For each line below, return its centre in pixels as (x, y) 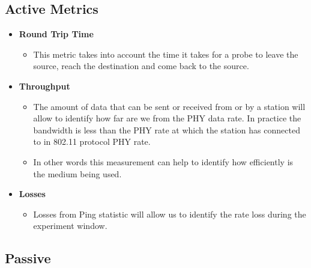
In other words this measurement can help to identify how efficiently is (163, 161)
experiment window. (70, 226)
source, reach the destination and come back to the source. (141, 66)
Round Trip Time (56, 34)
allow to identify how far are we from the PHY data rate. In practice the (167, 118)
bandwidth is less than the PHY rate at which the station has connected (167, 129)
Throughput (44, 86)
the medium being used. (77, 173)
